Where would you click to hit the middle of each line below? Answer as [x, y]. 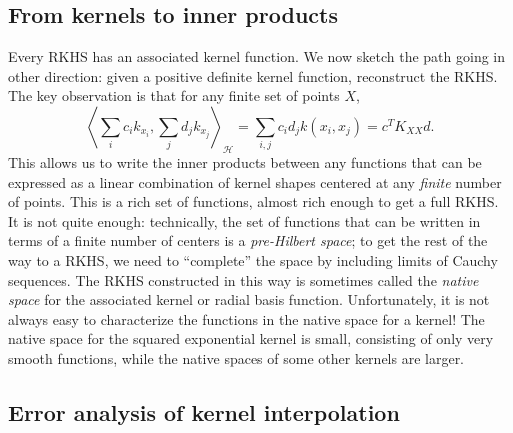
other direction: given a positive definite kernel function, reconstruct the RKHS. [253, 75]
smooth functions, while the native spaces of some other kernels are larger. [236, 358]
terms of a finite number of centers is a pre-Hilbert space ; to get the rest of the [248, 240]
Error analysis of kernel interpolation [204, 412]
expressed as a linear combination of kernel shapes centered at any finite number [255, 181]
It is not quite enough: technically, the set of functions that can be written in [244, 220]
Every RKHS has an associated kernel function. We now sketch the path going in [256, 56]
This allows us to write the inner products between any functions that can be [245, 162]
